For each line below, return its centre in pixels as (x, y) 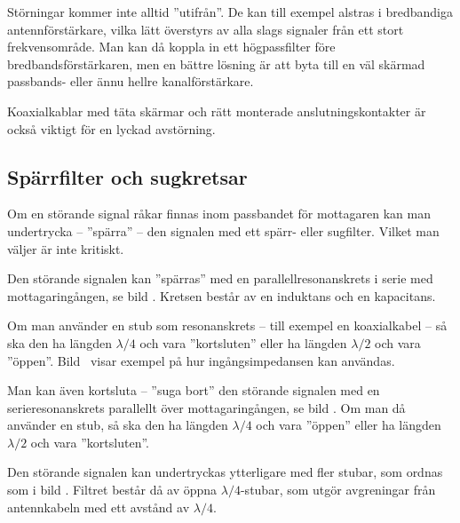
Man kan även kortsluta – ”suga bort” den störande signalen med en (194, 390)
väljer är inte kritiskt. (66, 248)
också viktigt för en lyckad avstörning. (111, 128)
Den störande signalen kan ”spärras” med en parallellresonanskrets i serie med (220, 278)
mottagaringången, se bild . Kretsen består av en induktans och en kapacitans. (222, 295)
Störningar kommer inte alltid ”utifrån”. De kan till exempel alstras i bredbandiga (230, 12)
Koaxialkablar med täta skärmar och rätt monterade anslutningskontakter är (217, 111)
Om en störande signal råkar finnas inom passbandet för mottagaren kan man (219, 214)
